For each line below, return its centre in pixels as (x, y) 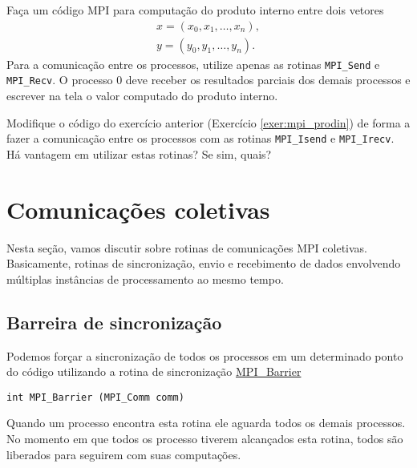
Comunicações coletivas (138, 209)
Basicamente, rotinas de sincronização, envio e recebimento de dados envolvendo (204, 263)
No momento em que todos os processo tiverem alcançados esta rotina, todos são (205, 438)
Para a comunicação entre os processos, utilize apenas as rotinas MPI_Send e (193, 64)
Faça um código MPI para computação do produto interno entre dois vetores (195, 10)
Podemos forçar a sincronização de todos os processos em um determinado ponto (205, 355)
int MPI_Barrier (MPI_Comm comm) (95, 397)
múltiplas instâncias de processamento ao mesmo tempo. (145, 278)
